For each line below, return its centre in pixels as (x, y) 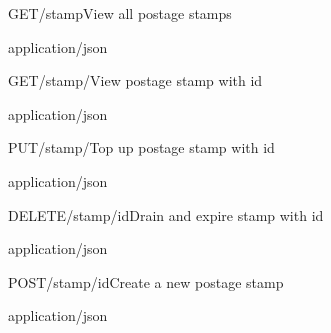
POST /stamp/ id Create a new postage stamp (146, 281)
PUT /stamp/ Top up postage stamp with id (141, 147)
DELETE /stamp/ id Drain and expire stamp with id (166, 214)
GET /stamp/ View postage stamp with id (135, 80)
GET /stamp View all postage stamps (120, 13)
